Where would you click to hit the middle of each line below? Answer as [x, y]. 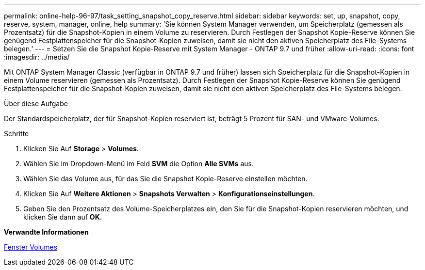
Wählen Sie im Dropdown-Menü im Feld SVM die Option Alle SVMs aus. [139, 164]
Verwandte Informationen [46, 232]
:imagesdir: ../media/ [37, 57]
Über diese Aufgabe [36, 103]
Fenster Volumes [31, 247]
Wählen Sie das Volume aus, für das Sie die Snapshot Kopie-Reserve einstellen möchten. [165, 179]
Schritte [16, 134]
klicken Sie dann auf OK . [63, 217]
